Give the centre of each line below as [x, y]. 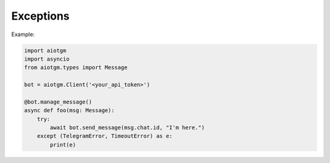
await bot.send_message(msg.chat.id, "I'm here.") [127, 128]
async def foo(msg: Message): [69, 111]
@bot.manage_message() [58, 102]
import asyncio [47, 59]
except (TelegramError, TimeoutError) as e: [105, 136]
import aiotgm [45, 50]
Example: [23, 34]
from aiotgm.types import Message [76, 68]
